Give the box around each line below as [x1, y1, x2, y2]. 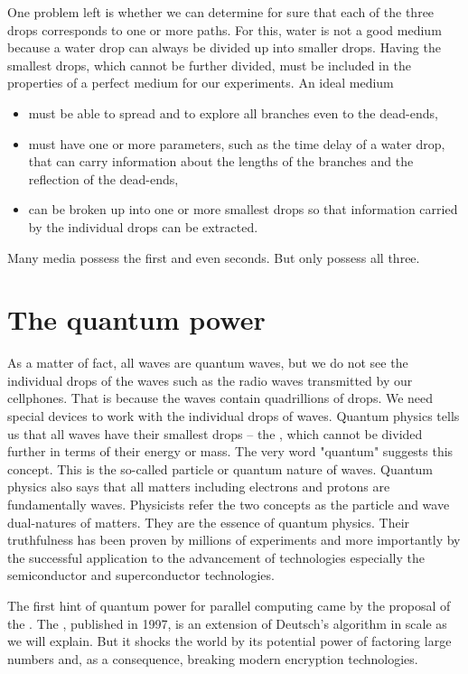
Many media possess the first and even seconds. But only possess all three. [7, 248, 420, 267]
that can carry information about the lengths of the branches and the [28, 152, 414, 171]
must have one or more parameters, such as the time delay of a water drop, [28, 134, 445, 153]
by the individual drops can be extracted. [28, 217, 258, 236]
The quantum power [7, 301, 266, 338]
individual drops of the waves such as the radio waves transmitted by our [7, 370, 413, 389]
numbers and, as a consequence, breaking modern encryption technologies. [7, 649, 418, 668]
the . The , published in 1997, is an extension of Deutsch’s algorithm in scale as [7, 613, 447, 632]
